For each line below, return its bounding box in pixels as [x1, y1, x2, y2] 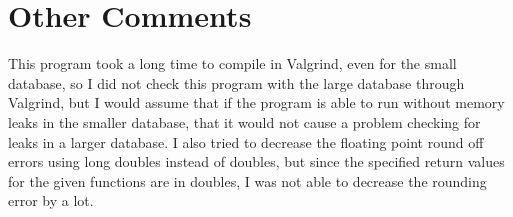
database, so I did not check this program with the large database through [8, 72, 465, 93]
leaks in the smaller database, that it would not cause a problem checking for [8, 111, 481, 132]
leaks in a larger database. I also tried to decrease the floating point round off [8, 131, 484, 152]
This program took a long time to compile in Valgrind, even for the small [8, 53, 457, 74]
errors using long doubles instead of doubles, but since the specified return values [8, 151, 505, 172]
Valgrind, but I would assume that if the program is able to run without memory [8, 92, 505, 113]
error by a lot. [8, 190, 94, 211]
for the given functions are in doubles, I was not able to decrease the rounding [8, 170, 487, 191]
